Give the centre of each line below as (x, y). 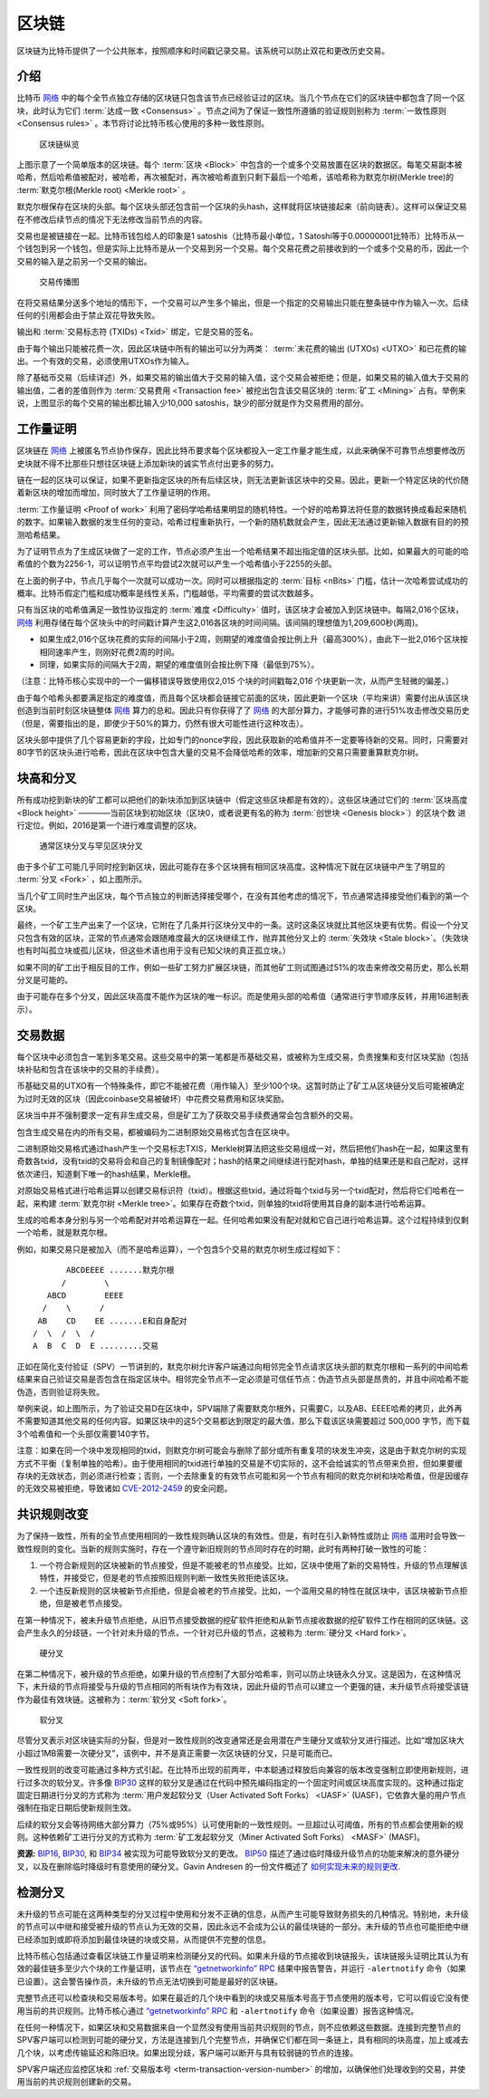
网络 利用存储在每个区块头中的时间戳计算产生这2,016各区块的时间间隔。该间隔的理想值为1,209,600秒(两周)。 (220, 622)
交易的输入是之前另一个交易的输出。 (84, 261)
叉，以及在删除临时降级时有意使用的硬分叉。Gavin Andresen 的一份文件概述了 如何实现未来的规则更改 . (209, 1866)
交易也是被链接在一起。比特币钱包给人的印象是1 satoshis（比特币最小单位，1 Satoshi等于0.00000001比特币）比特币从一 (241, 236)
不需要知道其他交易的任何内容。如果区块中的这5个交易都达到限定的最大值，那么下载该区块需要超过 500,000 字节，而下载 (243, 1421)
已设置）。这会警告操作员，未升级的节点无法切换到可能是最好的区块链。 (149, 1981)
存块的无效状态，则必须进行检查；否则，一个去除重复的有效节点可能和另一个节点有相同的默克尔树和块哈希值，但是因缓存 (243, 1476)
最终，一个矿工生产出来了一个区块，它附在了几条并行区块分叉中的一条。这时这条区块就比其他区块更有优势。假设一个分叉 (243, 925)
